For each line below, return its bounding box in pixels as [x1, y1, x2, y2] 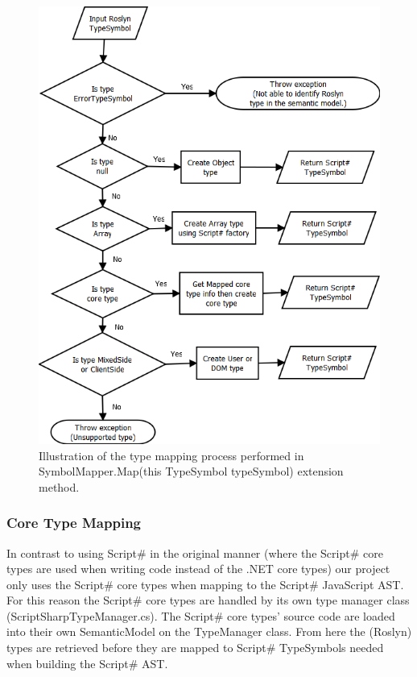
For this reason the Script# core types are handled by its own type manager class [6, 592, 410, 608]
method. [39, 478, 80, 495]
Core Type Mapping [6, 513, 141, 533]
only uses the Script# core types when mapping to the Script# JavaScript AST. [6, 575, 404, 592]
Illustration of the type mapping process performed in [39, 446, 304, 463]
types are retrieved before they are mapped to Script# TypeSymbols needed [6, 639, 384, 656]
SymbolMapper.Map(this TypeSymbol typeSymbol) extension [39, 463, 344, 480]
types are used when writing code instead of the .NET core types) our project [6, 560, 390, 577]
